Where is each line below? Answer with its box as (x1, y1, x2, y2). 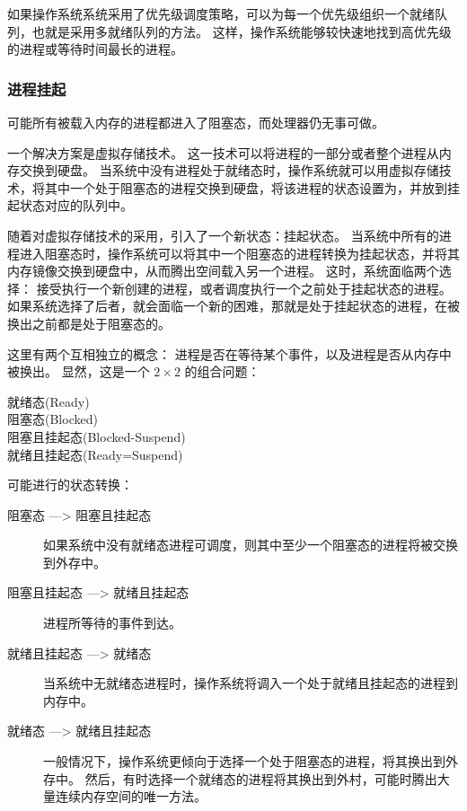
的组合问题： (184, 362, 260, 381)
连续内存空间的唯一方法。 (55, 787, 207, 806)
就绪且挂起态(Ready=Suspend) (7, 445, 183, 463)
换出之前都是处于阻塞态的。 (7, 313, 171, 332)
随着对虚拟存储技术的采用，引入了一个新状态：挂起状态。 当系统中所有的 (7, 225, 439, 244)
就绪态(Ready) (7, 392, 90, 410)
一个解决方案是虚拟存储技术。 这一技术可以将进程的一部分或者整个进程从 (7, 143, 439, 162)
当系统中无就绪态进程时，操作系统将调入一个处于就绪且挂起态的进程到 (43, 674, 458, 692)
